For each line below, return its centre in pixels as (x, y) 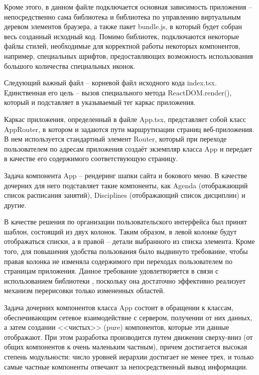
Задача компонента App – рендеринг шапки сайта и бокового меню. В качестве (126, 175)
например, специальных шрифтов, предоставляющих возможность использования (128, 55)
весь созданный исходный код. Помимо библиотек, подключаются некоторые (122, 36)
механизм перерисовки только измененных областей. (85, 290)
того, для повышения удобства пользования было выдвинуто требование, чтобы (126, 251)
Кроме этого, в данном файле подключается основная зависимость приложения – (128, 7)
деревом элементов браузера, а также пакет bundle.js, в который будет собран (123, 26)
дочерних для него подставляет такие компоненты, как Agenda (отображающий (126, 185)
